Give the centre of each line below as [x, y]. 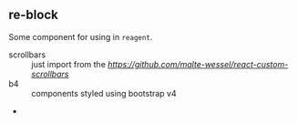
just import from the [69, 64]
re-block [33, 15]
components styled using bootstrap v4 [104, 93]
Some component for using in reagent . [81, 36]
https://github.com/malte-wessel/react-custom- [198, 64]
